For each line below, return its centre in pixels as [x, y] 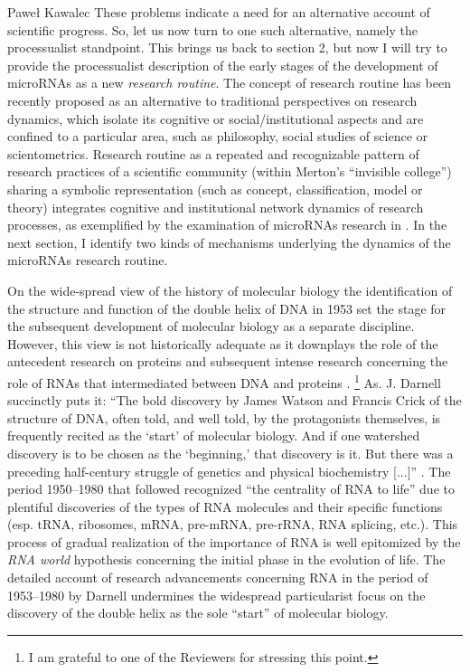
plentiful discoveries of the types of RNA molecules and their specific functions [225, 506]
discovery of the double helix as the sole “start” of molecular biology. [198, 613]
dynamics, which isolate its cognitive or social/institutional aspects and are [216, 118]
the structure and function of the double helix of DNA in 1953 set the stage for [227, 308]
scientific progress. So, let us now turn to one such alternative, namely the [212, 29]
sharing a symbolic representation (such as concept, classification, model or [215, 189]
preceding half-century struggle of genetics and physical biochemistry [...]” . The [229, 471]
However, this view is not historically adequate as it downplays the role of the [223, 343]
